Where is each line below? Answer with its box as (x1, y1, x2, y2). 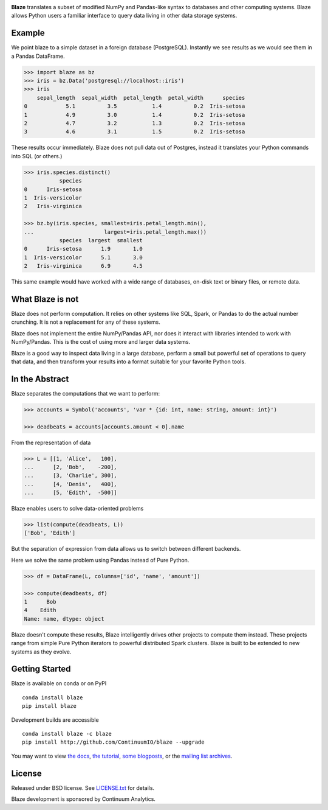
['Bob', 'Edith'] (24, 529, 76, 537)
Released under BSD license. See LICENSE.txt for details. (11, 784, 155, 791)
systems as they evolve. (11, 648, 72, 655)
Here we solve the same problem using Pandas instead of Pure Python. (11, 556, 190, 564)
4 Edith (24, 607, 56, 614)
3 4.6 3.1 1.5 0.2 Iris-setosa (24, 128, 245, 135)
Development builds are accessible (11, 716, 100, 724)
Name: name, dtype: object (24, 615, 104, 622)
